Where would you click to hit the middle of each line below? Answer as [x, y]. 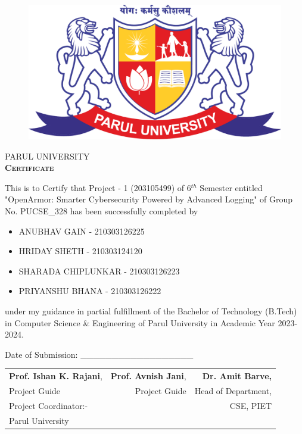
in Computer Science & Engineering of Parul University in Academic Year [140, 322]
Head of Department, [233, 390]
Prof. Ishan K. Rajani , [56, 376]
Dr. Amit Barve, [237, 376]
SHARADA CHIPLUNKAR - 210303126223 [99, 271]
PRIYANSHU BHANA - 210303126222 [90, 291]
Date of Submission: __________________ [99, 354]
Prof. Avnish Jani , [148, 376]
